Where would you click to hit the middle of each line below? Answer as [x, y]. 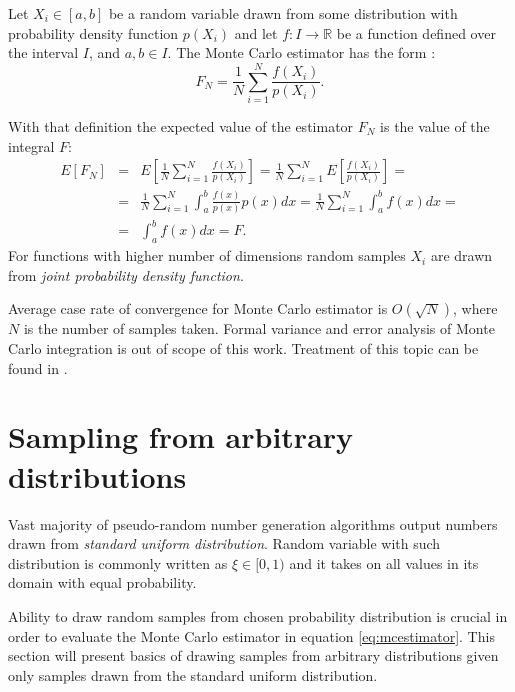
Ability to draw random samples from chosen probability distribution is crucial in [258, 615]
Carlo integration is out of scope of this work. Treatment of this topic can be [243, 348]
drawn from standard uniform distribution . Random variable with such [224, 543]
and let [256, 32]
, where [475, 308]
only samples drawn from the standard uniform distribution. [193, 674]
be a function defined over [416, 32]
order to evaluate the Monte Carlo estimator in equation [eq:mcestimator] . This [251, 635]
